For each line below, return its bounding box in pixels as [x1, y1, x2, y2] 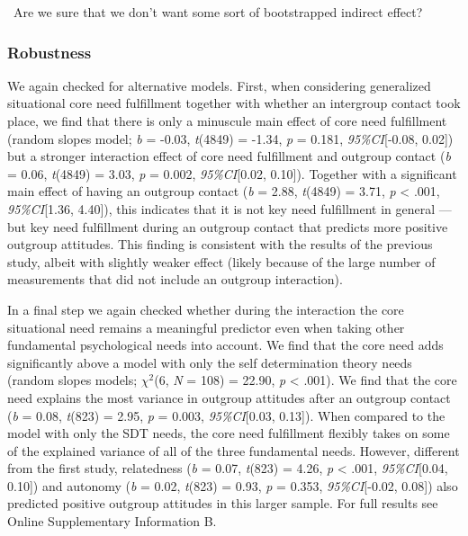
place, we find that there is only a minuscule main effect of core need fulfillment [7, 112, 447, 130]
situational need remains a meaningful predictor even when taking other [7, 317, 405, 336]
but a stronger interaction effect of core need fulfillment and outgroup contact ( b [7, 147, 451, 165]
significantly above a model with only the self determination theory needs [7, 353, 412, 371]
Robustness [7, 40, 92, 63]
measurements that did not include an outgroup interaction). [7, 270, 343, 289]
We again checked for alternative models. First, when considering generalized [7, 76, 431, 94]
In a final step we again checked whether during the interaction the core [7, 299, 404, 318]
